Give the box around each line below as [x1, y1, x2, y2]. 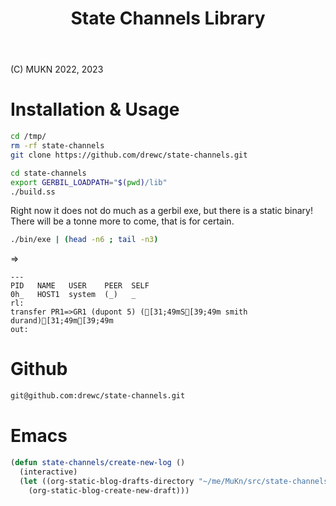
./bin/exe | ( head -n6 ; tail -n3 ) [10, 235, 159, 245]
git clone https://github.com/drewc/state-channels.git [10, 150, 248, 160]
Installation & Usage [10, 98, 180, 121]
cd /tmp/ [10, 132, 47, 142]
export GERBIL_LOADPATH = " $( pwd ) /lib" [10, 177, 168, 187]
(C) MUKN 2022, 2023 [10, 63, 104, 76]
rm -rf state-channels [10, 141, 105, 151]
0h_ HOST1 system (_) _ [10, 290, 137, 300]
